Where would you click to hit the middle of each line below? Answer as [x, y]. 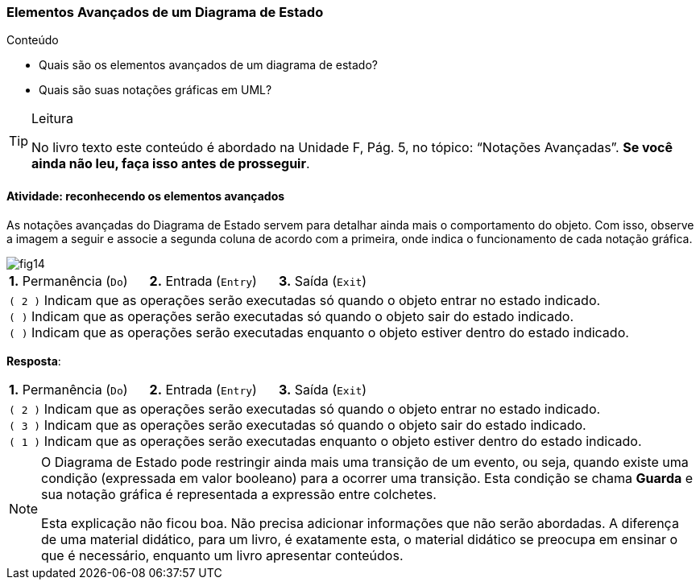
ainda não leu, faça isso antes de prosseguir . [171, 164]
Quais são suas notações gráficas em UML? [155, 90]
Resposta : [34, 361]
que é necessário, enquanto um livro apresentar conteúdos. [222, 555]
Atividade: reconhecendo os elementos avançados [146, 196]
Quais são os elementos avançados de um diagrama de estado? [208, 65]
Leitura [52, 119]
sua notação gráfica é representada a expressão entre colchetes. [239, 494]
